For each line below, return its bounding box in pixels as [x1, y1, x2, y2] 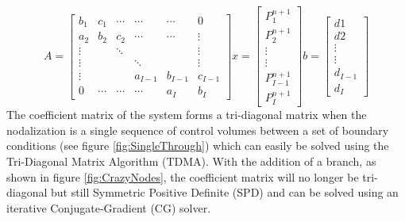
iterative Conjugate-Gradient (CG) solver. [6, 199, 211, 216]
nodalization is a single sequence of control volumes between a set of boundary [6, 121, 389, 138]
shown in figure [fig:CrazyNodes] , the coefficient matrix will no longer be [6, 168, 359, 185]
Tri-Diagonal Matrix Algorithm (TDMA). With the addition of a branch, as [6, 152, 376, 169]
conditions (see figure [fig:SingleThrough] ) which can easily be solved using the [6, 137, 389, 154]
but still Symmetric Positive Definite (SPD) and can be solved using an [51, 184, 399, 201]
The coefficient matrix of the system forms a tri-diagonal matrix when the [6, 106, 367, 123]
